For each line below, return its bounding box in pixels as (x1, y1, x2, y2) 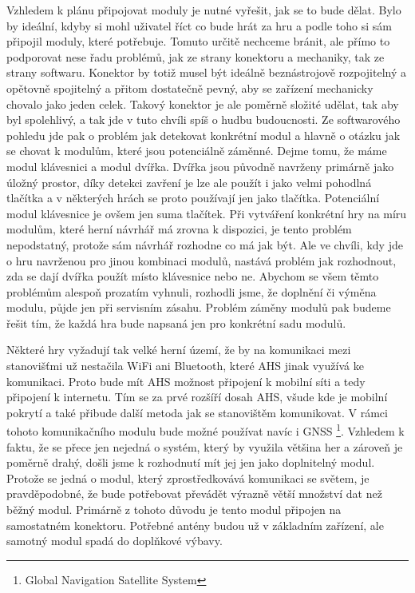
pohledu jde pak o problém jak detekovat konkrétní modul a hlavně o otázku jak (6, 126, 401, 143)
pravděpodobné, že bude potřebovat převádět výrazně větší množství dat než (6, 485, 382, 502)
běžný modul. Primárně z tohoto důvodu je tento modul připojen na (6, 501, 342, 518)
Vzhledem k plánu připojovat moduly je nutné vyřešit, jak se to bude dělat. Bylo (6, 2, 401, 18)
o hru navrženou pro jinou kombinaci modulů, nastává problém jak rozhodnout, (6, 252, 397, 269)
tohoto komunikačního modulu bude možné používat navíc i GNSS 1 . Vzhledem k (6, 420, 405, 440)
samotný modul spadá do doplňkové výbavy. (6, 532, 223, 549)
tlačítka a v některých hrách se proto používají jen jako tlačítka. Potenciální (6, 189, 380, 206)
